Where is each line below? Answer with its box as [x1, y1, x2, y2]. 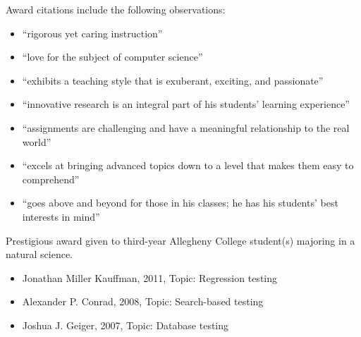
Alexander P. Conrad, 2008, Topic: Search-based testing [22, 294, 264, 309]
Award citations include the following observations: [6, 2, 226, 16]
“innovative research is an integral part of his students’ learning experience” [22, 97, 350, 111]
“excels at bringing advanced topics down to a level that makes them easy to [22, 158, 354, 173]
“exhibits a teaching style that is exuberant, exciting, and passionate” [22, 73, 324, 87]
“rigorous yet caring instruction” [22, 25, 163, 40]
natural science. [6, 247, 73, 262]
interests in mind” [22, 209, 100, 223]
